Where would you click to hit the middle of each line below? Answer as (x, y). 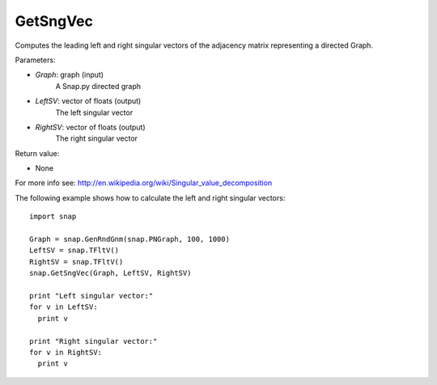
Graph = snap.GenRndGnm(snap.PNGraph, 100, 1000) (130, 239)
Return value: (37, 153)
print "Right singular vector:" (93, 341)
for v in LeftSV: (64, 307)
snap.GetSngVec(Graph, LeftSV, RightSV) (110, 273)
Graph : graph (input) (70, 75)
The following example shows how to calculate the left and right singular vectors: (150, 197)
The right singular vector (96, 138)
